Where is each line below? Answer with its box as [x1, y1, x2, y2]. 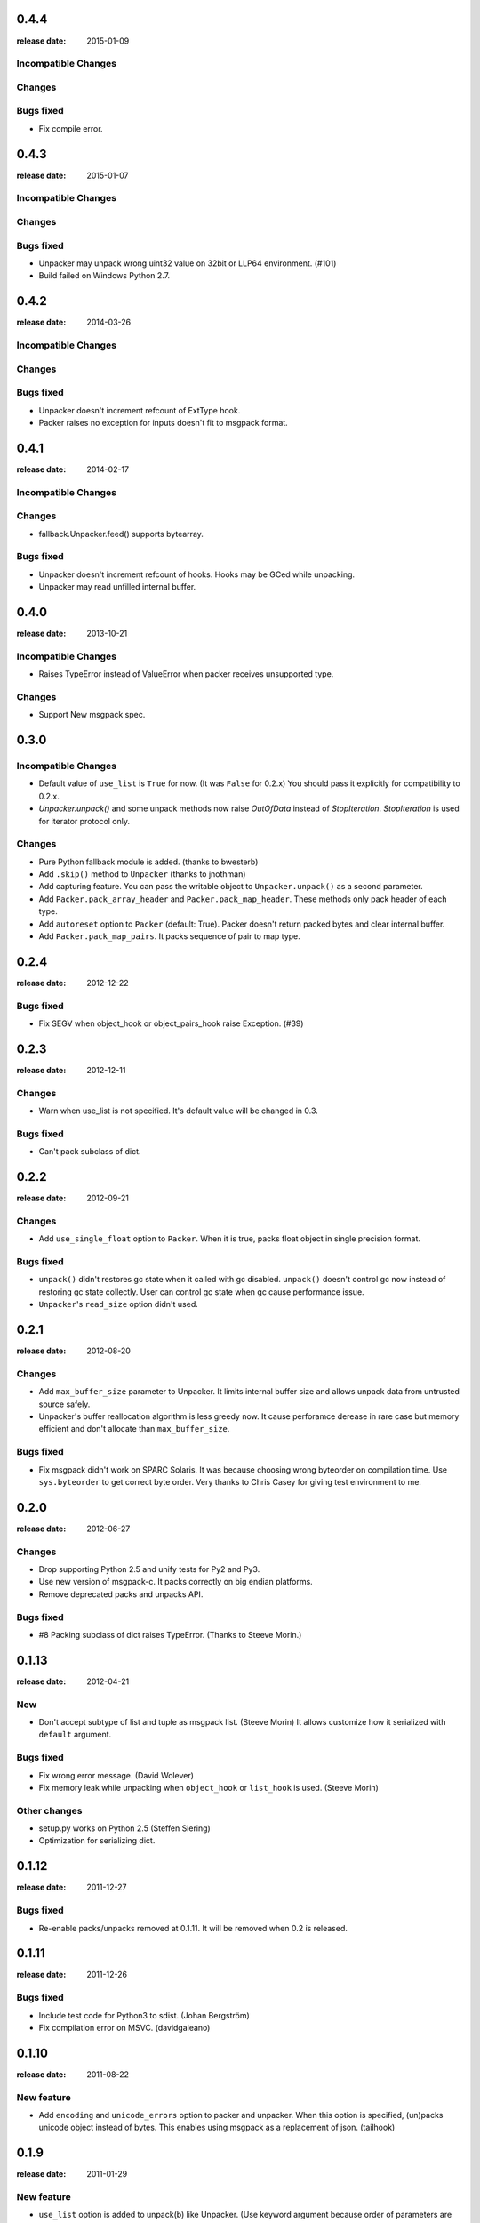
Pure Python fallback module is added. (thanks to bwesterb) [38, 856, 259, 867]
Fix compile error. [38, 123, 103, 133]
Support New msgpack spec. [38, 710, 146, 720]
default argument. [38, 1729, 112, 1740]
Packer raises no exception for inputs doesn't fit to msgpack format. [38, 417, 288, 428]
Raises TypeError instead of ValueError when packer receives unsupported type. [38, 669, 334, 679]
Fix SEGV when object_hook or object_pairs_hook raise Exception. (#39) [38, 1018, 304, 1029]
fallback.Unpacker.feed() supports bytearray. [38, 528, 204, 539]
